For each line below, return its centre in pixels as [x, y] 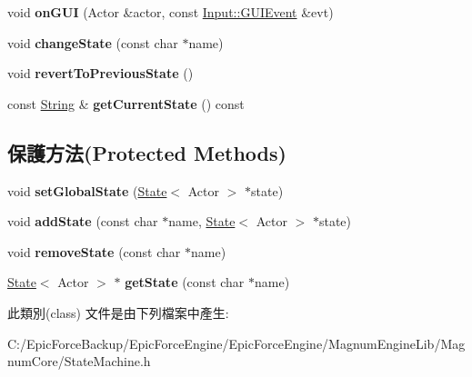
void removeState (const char [94, 251]
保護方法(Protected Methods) [147, 152]
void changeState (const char [93, 42]
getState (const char [185, 282]
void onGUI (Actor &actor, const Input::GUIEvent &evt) [171, 12]
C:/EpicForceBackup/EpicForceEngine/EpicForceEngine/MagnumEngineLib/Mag [236, 343]
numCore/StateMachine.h [79, 361]
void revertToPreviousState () [100, 73]
